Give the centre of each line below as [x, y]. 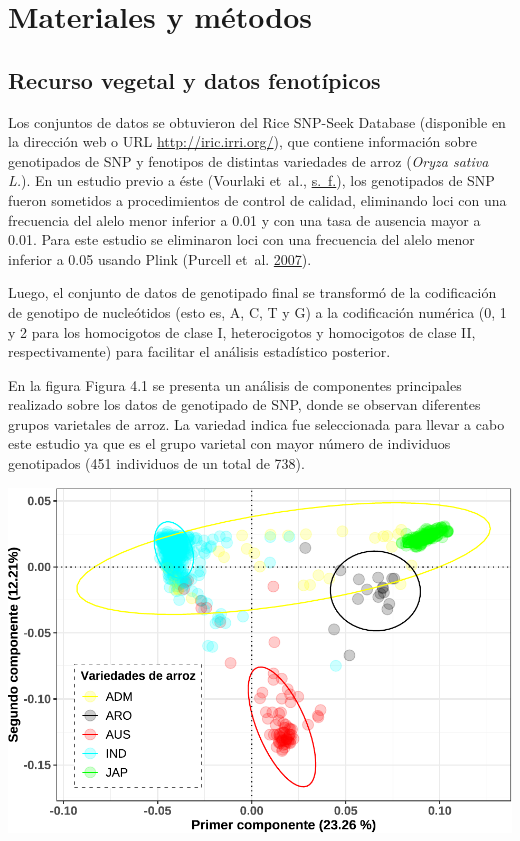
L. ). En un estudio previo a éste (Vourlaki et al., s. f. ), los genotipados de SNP [251, 180]
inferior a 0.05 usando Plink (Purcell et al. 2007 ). [160, 258]
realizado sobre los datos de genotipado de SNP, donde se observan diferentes [244, 404]
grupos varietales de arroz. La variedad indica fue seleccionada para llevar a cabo [256, 423]
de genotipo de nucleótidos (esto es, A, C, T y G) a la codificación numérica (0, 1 [257, 311]
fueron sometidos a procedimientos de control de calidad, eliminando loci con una [257, 199]
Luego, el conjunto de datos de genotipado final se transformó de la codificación [252, 292]
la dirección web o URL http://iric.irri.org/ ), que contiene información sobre [242, 141]
